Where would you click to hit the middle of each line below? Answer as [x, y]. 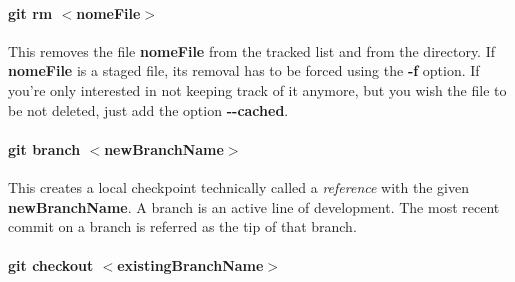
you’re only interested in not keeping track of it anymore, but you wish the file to [257, 89]
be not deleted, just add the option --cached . [148, 109]
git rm [30, 12]
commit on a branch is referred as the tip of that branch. [182, 226]
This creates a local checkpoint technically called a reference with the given [238, 186]
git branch [44, 148]
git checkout [51, 265]
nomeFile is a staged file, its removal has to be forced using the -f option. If [244, 70]
